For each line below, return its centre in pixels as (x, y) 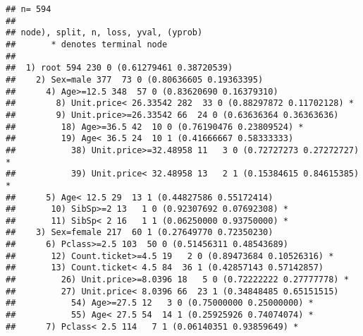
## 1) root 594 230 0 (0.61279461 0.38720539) (119, 68)
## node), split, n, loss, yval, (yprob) (104, 33)
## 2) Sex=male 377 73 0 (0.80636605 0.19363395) (135, 79)
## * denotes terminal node (87, 44)
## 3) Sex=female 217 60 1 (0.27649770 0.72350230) (140, 233)
